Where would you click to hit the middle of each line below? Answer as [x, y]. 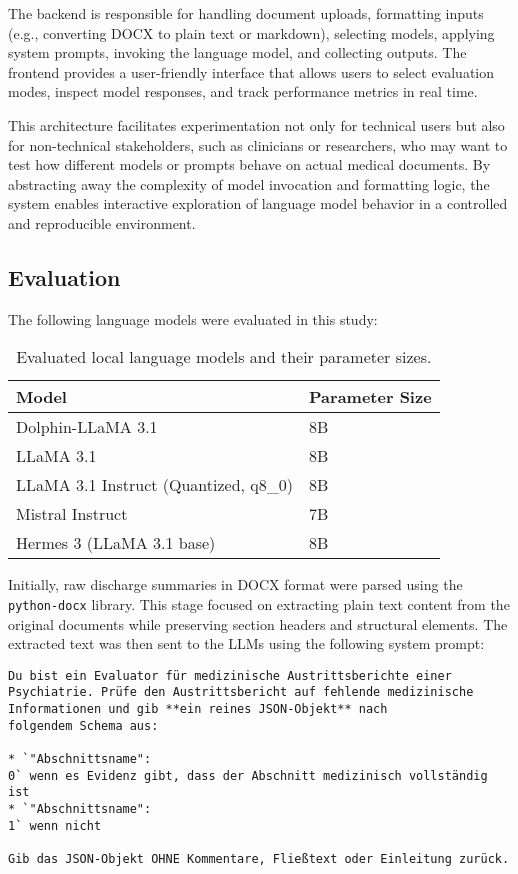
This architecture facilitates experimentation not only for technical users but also [256, 124]
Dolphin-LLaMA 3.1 [87, 427]
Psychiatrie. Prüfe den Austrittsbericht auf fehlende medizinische [241, 692]
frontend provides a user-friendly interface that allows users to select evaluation [251, 71]
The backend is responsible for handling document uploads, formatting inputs [246, 13]
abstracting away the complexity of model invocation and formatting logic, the [249, 183]
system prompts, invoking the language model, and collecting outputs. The [237, 52]
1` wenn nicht [55, 825]
